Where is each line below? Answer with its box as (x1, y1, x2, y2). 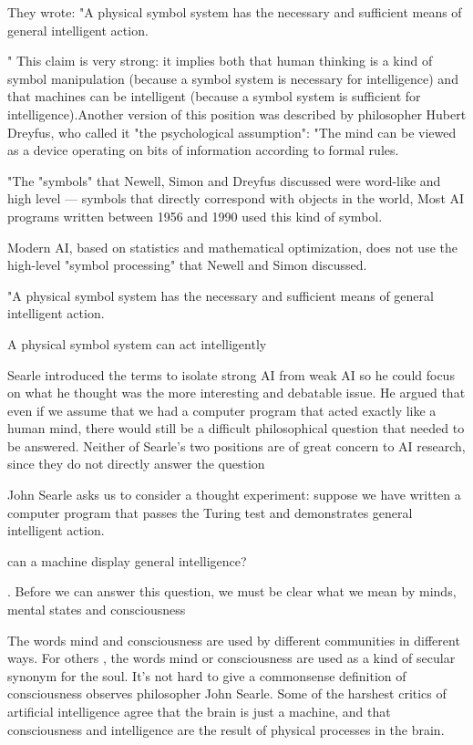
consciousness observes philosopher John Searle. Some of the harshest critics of (7, 684, 447, 703)
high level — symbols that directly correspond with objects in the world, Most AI (7, 189, 465, 208)
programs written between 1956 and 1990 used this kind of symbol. (7, 206, 383, 225)
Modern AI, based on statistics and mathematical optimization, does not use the (7, 237, 458, 256)
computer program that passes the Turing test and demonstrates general (7, 502, 413, 522)
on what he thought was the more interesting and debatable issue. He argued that (7, 383, 466, 402)
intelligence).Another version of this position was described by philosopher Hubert (7, 104, 467, 123)
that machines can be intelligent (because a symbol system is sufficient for (7, 87, 421, 106)
